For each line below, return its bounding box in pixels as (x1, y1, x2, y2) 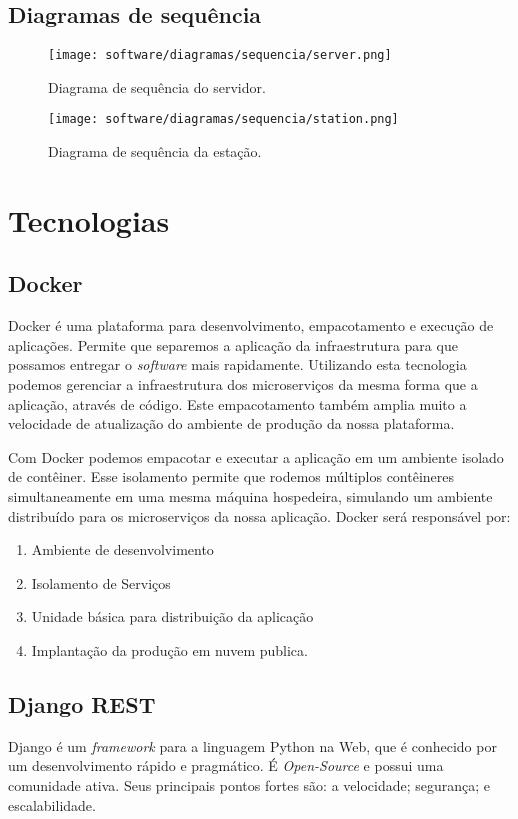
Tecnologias (8, 199, 170, 240)
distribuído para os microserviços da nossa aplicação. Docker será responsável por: (8, 505, 511, 526)
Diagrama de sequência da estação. (48, 141, 262, 162)
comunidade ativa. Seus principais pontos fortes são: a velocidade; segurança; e (8, 774, 491, 795)
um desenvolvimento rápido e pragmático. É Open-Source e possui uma (8, 755, 444, 776)
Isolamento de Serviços (31, 572, 171, 593)
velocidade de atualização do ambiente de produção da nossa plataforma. (8, 413, 455, 434)
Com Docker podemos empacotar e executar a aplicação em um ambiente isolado (8, 446, 504, 467)
